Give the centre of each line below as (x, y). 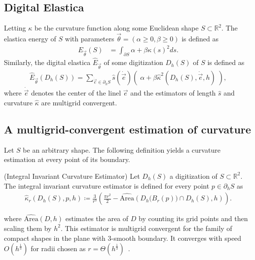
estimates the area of (97, 218)
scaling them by (28, 228)
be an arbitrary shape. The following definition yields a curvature (122, 149)
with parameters (90, 39)
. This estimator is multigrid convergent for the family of (146, 228)
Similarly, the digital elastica (47, 62)
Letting (15, 28)
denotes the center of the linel (76, 93)
